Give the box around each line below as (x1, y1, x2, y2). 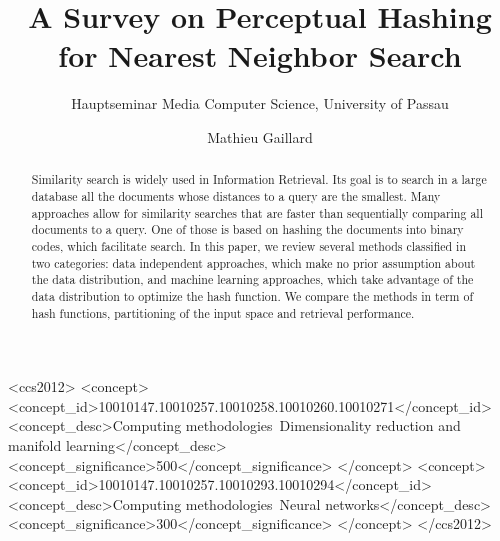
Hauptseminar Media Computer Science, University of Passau (71, 93, 449, 114)
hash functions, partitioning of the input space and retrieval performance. (31, 304, 415, 321)
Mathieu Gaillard (207, 126, 313, 147)
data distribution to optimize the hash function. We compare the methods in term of (31, 287, 474, 304)
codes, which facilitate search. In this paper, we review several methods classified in (31, 237, 467, 254)
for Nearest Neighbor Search (58, 35, 462, 76)
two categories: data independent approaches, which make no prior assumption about (31, 254, 476, 271)
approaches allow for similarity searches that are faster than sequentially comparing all (31, 204, 483, 221)
